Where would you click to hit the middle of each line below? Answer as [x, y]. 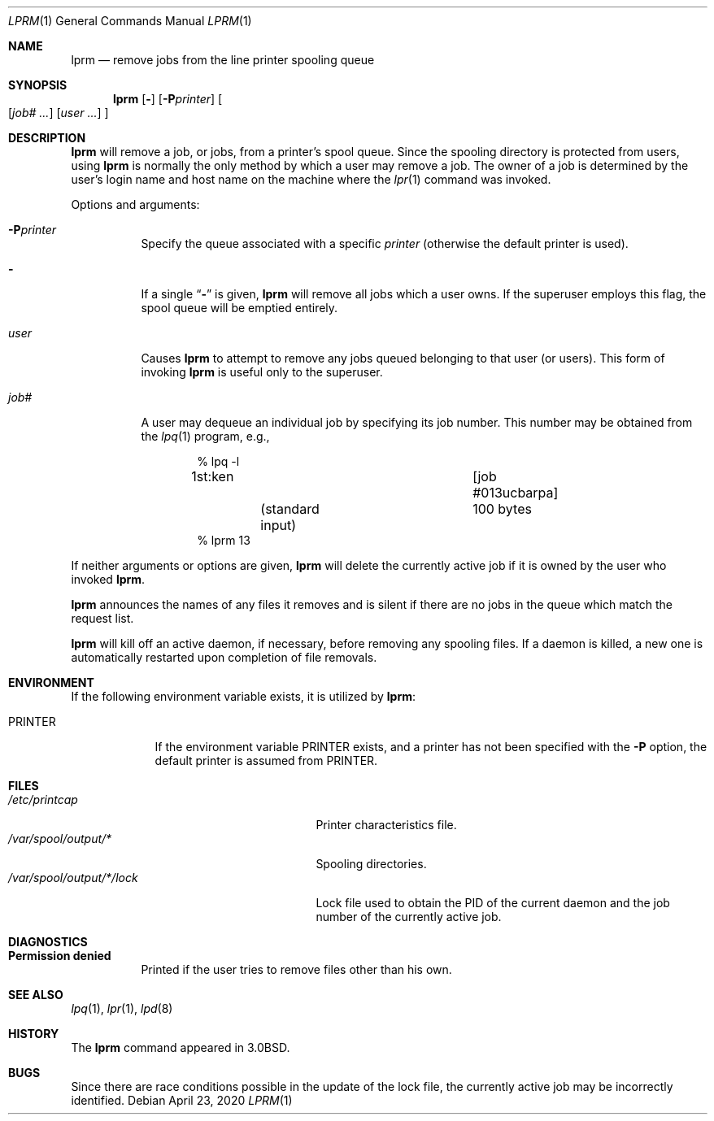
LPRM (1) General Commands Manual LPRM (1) [130, 21]
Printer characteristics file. [386, 825]
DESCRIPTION [47, 138]
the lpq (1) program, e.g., [205, 436]
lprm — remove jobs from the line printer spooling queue [223, 60]
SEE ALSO [36, 995]
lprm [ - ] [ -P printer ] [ [168, 99]
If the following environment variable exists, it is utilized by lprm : [244, 696]
